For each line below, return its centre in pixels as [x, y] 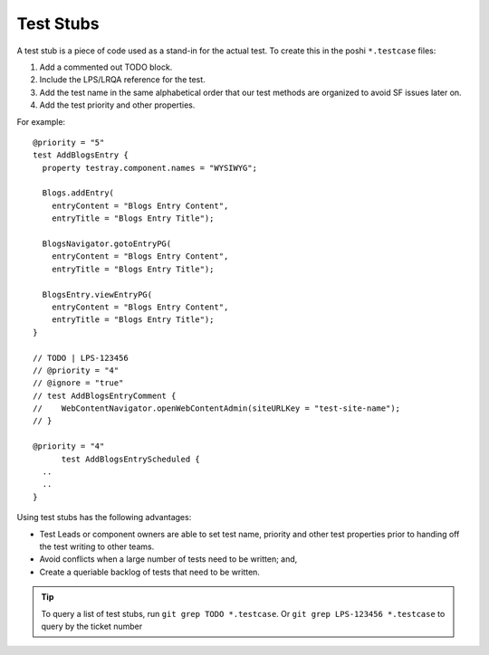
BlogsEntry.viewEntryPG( [97, 294]
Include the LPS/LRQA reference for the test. [122, 80]
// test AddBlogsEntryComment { [105, 395]
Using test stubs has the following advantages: [104, 517]
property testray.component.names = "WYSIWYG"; [150, 168]
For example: [41, 121]
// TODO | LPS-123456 [81, 358]
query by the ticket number [92, 626]
